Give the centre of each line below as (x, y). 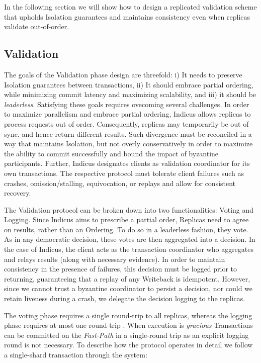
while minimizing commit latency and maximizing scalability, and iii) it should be (130, 94)
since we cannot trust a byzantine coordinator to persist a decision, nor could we (128, 288)
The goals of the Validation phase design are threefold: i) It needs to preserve (123, 74)
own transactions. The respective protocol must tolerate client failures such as (124, 173)
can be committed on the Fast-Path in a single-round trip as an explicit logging (126, 335)
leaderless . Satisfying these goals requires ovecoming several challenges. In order (127, 104)
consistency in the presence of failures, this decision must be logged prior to (121, 269)
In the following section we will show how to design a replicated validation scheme (130, 7)
